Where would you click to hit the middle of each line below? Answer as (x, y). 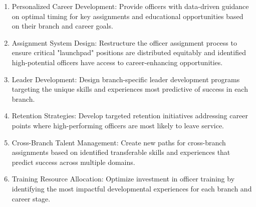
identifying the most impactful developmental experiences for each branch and (132, 188)
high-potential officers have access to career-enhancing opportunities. (117, 62)
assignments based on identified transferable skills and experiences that (121, 152)
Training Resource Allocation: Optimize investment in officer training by (123, 179)
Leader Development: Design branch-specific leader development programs (126, 79)
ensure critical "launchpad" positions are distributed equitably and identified (129, 52)
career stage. (31, 198)
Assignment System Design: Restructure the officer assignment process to (124, 42)
